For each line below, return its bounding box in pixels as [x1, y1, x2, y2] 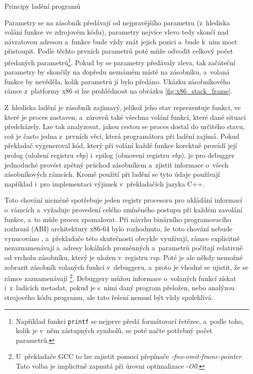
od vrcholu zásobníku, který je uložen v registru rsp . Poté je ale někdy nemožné [4, 252, 243, 262]
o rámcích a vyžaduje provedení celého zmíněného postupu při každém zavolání [4, 204, 243, 214]
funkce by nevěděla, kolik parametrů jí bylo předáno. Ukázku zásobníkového [4, 76, 230, 86]
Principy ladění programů [4, 1, 81, 11]
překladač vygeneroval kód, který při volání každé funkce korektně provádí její [4, 140, 237, 150]
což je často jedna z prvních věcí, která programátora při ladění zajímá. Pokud [4, 131, 239, 141]
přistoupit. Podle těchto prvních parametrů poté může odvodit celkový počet [4, 46, 233, 56]
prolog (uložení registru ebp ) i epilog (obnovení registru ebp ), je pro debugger [4, 150, 235, 160]
